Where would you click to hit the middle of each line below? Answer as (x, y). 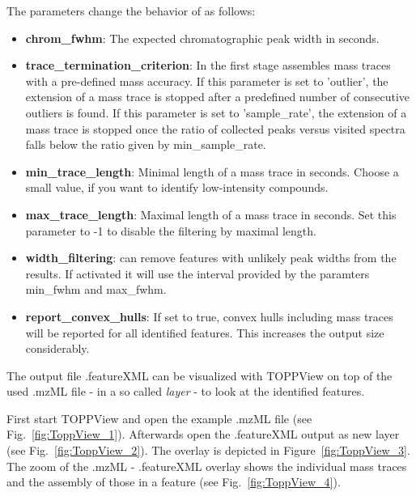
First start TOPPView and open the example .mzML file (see (159, 418)
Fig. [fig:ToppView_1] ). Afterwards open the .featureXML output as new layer (203, 434)
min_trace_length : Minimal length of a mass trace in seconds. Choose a (212, 171)
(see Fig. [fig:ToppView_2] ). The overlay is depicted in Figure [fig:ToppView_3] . (208, 450)
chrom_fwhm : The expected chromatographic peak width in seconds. (202, 38)
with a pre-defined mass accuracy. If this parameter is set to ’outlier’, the (207, 81)
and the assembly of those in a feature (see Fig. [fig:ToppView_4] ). (174, 482)
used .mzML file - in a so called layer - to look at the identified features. (186, 391)
